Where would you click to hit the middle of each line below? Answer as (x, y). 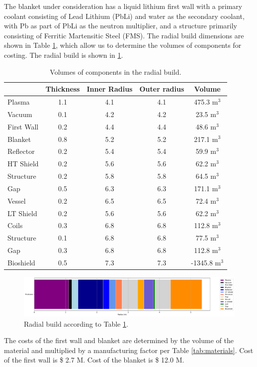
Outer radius (162, 89)
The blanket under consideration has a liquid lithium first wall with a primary (123, 6)
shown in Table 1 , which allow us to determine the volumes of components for (123, 45)
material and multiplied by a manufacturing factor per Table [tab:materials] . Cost (129, 350)
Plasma (19, 102)
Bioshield (21, 262)
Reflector (21, 151)
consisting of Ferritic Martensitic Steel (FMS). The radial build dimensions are (124, 35)
